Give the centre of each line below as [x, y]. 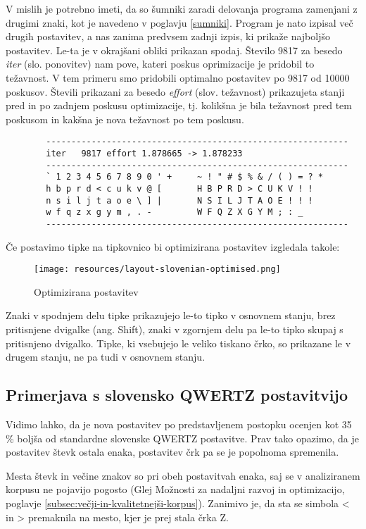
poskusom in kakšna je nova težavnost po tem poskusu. [125, 119]
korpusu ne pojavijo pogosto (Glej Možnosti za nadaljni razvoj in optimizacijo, [175, 489]
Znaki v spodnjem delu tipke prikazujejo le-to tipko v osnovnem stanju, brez [171, 315]
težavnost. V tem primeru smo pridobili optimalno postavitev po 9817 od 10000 [178, 77]
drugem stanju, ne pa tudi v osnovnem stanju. [106, 357]
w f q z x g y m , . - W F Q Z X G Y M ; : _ [175, 212]
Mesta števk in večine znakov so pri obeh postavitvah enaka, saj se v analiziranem [183, 475]
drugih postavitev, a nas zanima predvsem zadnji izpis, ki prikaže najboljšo [168, 36]
